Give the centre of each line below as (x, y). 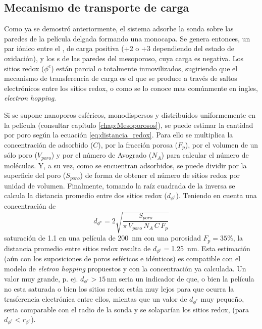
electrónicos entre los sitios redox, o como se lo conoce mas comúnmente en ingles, (131, 88)
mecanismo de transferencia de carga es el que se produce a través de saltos (121, 78)
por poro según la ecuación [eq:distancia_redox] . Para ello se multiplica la (119, 135)
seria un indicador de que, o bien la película (187, 278)
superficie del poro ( (35, 175)
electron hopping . (30, 98)
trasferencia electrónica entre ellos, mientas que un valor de (96, 298)
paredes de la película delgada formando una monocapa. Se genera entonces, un (127, 38)
